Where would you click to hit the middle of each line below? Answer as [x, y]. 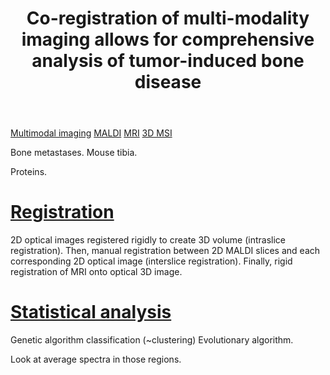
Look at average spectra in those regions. [96, 359]
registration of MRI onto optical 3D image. [96, 272]
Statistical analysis [91, 312]
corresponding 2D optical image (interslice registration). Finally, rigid [151, 261]
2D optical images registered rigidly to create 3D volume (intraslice [148, 240]
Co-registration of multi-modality [168, 18]
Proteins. [29, 172]
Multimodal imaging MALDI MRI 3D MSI [91, 133]
